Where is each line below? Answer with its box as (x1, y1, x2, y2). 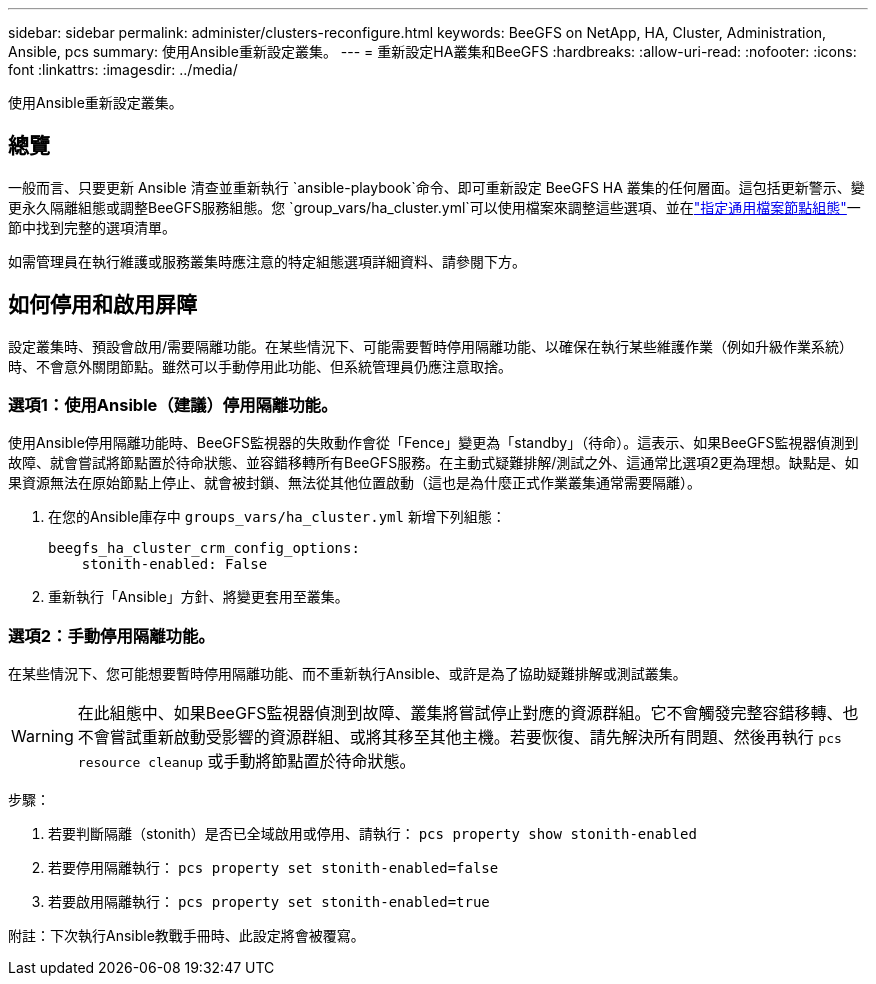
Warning (11, 726, 74, 747)
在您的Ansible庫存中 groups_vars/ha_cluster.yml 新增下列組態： (48, 508, 506, 526)
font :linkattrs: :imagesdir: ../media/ (8, 61, 238, 78)
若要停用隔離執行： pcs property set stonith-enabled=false (48, 859, 499, 877)
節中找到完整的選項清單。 (8, 218, 176, 236)
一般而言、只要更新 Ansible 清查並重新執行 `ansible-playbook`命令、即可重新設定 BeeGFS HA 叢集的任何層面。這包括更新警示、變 (8, 178, 865, 196)
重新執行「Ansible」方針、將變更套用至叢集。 (48, 588, 349, 606)
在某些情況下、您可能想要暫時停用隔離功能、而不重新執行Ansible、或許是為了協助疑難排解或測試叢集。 (8, 665, 687, 683)
